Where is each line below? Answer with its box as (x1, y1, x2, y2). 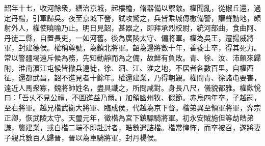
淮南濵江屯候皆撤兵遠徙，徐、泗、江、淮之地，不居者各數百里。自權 (18, 62, 247, 73)
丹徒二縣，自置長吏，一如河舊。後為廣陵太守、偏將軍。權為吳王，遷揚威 (4, 32, 247, 43)
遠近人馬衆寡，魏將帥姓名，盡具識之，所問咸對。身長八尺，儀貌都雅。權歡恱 (4, 82, 261, 93)
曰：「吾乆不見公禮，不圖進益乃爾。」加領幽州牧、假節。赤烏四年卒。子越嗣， (4, 92, 261, 103)
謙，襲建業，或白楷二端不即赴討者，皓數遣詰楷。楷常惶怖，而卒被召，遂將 (4, 122, 254, 133)
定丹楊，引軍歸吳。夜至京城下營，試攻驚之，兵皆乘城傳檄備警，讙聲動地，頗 (4, 12, 261, 23)
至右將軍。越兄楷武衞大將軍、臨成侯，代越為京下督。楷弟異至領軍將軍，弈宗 (4, 102, 261, 112)
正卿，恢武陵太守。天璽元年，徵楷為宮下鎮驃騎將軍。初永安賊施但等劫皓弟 (4, 112, 254, 123)
